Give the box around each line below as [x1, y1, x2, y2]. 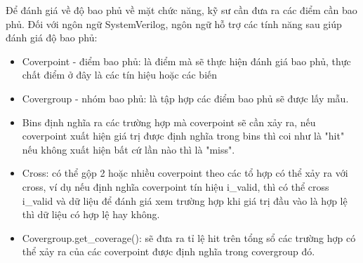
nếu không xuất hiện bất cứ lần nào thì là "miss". [22, 142, 235, 156]
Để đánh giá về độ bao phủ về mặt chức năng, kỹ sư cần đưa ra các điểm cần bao [6, 3, 357, 17]
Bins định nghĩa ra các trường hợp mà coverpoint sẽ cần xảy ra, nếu [22, 114, 316, 129]
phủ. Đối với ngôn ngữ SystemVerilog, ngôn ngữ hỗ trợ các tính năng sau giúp [6, 16, 342, 31]
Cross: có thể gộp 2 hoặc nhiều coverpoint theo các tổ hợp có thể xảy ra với [22, 166, 348, 180]
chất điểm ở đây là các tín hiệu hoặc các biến [22, 67, 218, 82]
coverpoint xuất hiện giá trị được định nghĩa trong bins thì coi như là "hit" [22, 128, 345, 143]
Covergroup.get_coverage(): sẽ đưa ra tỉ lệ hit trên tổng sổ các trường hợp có [22, 230, 356, 245]
